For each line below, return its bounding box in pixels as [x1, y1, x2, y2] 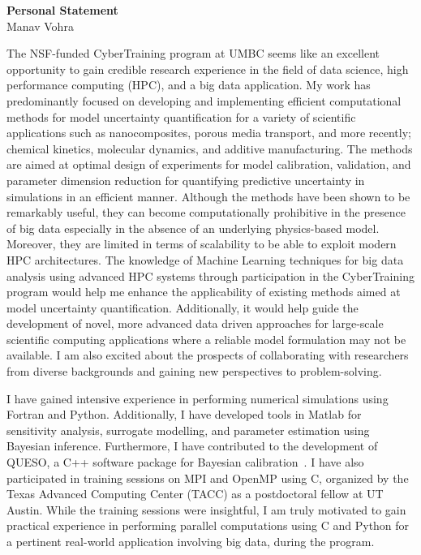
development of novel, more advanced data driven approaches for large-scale [6, 315, 384, 332]
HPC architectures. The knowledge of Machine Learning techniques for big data [6, 251, 404, 268]
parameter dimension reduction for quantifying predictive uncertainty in [6, 171, 365, 188]
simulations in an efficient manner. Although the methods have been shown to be [6, 187, 410, 204]
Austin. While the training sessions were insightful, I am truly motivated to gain [6, 501, 406, 518]
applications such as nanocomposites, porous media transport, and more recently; [6, 124, 411, 141]
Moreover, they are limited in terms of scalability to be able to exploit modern [6, 235, 397, 252]
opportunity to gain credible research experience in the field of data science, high [6, 60, 409, 77]
